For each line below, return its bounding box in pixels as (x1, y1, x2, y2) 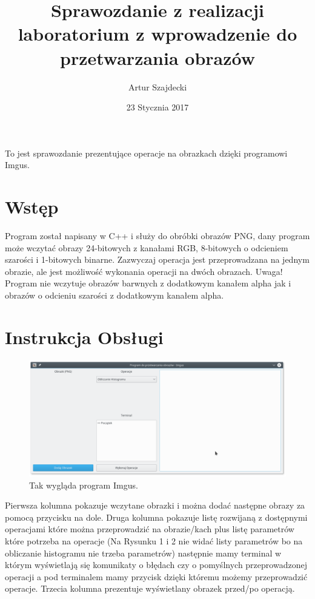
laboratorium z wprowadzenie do (18, 21, 297, 46)
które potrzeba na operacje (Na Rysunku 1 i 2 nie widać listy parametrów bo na (5, 534, 303, 547)
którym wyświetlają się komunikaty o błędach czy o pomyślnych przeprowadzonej (5, 558, 307, 571)
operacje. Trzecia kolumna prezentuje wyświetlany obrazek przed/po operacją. (5, 582, 295, 595)
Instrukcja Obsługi (5, 324, 164, 349)
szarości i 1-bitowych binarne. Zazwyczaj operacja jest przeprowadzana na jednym (5, 253, 310, 266)
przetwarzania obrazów (59, 45, 255, 70)
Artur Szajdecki (128, 80, 187, 93)
